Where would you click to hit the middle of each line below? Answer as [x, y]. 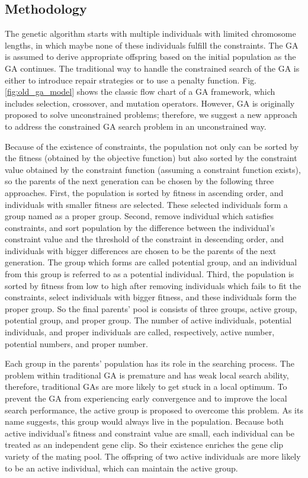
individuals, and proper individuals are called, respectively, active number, [140, 332]
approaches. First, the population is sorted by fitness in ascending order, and [144, 192]
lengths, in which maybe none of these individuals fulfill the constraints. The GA [152, 45]
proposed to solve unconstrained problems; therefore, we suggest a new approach [151, 115]
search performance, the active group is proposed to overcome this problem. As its [154, 410]
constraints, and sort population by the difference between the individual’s [140, 227]
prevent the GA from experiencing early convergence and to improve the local [146, 398]
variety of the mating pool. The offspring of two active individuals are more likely [153, 456]
